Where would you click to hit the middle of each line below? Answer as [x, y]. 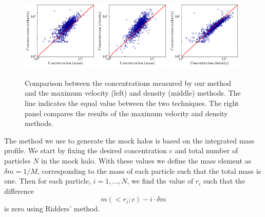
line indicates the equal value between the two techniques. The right [132, 103]
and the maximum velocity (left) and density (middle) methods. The [133, 93]
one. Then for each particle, [48, 181]
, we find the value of [160, 181]
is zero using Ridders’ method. [52, 209]
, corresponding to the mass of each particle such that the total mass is [149, 170]
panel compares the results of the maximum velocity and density [126, 113]
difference [19, 191]
